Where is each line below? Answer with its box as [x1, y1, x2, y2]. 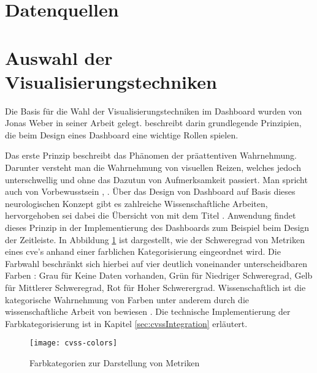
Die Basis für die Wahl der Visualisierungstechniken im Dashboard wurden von [5, 104, 302, 117]
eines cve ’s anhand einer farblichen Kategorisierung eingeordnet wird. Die [5, 245, 281, 258]
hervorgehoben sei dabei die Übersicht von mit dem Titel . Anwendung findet [5, 209, 296, 222]
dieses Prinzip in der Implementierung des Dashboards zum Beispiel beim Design [5, 221, 310, 234]
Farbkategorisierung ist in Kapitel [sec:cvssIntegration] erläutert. [5, 317, 248, 330]
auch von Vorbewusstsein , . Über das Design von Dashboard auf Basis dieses [5, 185, 296, 198]
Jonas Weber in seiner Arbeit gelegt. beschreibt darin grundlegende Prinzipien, [5, 116, 302, 129]
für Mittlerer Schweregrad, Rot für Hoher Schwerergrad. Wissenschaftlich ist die [5, 281, 306, 293]
